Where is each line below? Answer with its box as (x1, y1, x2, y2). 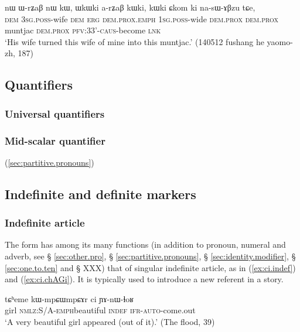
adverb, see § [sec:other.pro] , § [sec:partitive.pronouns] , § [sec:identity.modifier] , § (5, 250, 296, 262)
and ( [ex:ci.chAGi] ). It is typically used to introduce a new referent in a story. (5, 273, 284, 285)
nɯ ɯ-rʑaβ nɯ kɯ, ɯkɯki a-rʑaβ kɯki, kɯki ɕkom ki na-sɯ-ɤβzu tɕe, (5, 1, 255, 13)
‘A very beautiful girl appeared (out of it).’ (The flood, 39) (5, 315, 215, 327)
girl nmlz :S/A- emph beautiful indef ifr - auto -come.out (5, 304, 196, 316)
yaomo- (267, 35, 293, 47)
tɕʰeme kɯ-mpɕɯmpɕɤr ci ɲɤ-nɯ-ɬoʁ (5, 292, 134, 304)
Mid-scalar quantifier (5, 133, 105, 148)
